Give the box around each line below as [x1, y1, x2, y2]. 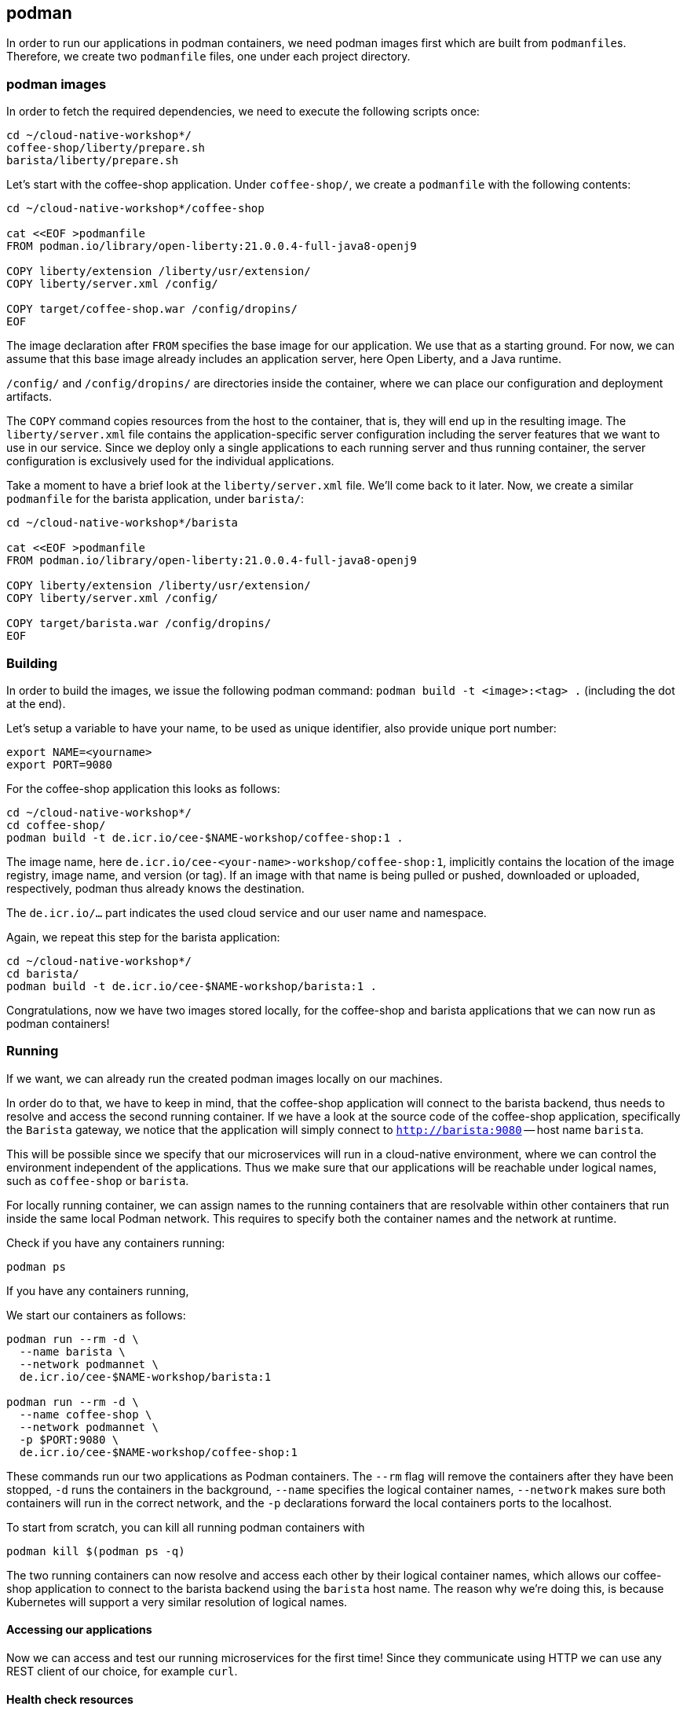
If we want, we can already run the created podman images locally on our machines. [6, 1071, 443, 1085]
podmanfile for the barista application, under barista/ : [6, 492, 305, 506]
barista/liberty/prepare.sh [6, 154, 179, 167]
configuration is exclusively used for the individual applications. [6, 454, 334, 468]
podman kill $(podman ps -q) [6, 1544, 185, 1558]
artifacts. [6, 390, 53, 404]
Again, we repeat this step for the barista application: [6, 930, 280, 944]
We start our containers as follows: [6, 1308, 186, 1322]
